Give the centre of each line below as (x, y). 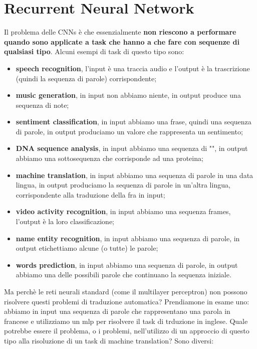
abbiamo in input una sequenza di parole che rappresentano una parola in (117, 311)
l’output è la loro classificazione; (65, 221)
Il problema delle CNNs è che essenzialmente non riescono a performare (120, 32)
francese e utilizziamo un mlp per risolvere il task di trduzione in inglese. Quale (126, 321)
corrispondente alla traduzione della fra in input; (90, 194)
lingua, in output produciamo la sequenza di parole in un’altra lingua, (123, 185)
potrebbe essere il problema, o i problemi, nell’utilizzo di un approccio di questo (127, 331)
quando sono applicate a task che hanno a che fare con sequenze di (122, 41)
